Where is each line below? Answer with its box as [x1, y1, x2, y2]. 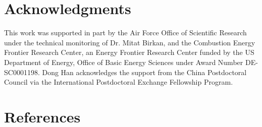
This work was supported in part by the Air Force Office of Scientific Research [4, 27, 247, 38]
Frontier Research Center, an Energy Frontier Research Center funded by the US [4, 47, 254, 57]
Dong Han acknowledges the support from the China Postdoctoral [42, 67, 247, 77]
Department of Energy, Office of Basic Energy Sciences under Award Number [4, 56, 243, 67]
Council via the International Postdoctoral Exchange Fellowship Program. [4, 77, 233, 87]
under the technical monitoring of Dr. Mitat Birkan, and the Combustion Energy [4, 37, 255, 47]
